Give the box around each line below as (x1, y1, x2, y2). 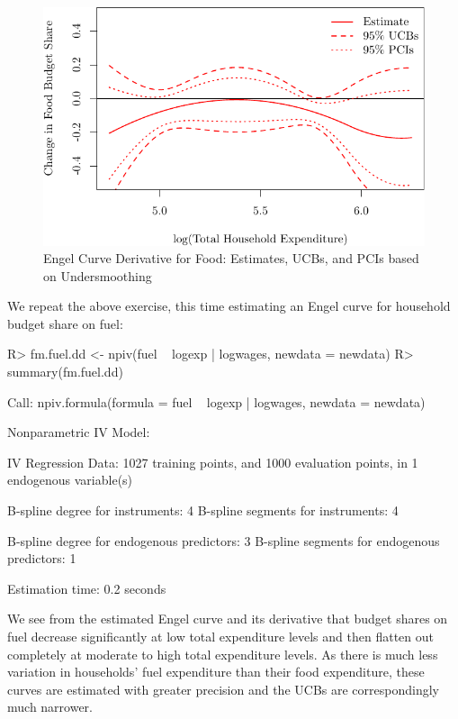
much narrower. (7, 697, 94, 716)
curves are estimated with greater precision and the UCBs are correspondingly (7, 679, 439, 698)
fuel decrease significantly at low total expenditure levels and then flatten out (7, 627, 434, 646)
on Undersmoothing (43, 266, 152, 285)
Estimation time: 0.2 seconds (7, 578, 166, 597)
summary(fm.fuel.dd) (7, 362, 123, 381)
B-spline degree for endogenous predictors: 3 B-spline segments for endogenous (7, 531, 440, 550)
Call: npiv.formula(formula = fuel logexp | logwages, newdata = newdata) (7, 392, 426, 411)
